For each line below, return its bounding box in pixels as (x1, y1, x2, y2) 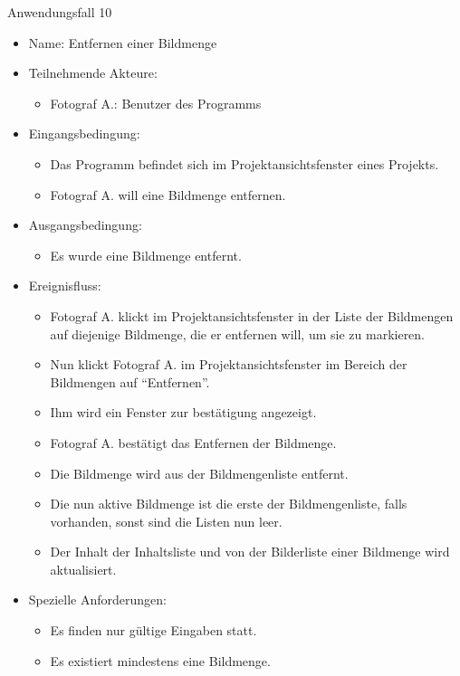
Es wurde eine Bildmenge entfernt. (50, 245, 242, 264)
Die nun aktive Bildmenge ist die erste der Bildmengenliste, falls (50, 494, 407, 513)
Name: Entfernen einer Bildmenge (28, 33, 217, 52)
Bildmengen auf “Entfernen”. (50, 372, 210, 391)
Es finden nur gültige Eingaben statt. (50, 621, 257, 640)
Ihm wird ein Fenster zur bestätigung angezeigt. (50, 403, 317, 422)
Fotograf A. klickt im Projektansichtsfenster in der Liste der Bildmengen (50, 306, 454, 325)
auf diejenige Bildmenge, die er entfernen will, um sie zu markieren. (50, 324, 426, 343)
